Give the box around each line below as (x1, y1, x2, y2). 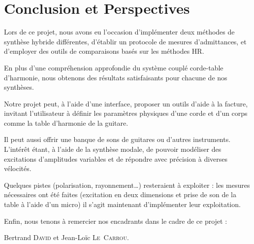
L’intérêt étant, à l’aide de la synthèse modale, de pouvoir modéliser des (4, 144, 222, 154)
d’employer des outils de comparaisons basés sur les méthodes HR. (4, 46, 204, 56)
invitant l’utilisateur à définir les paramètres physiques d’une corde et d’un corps (4, 108, 248, 118)
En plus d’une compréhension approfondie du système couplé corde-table (4, 62, 223, 72)
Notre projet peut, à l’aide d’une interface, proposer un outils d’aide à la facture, (4, 98, 248, 108)
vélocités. (4, 163, 32, 174)
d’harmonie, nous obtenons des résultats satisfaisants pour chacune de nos (4, 72, 227, 82)
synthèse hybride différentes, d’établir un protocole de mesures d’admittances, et (4, 36, 247, 46)
